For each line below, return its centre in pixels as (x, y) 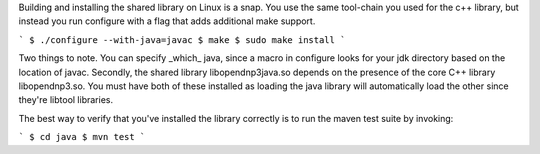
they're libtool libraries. (66, 100)
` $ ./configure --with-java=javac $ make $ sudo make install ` (182, 39)
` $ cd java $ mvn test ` (82, 137)
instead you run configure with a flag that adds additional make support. (167, 21)
